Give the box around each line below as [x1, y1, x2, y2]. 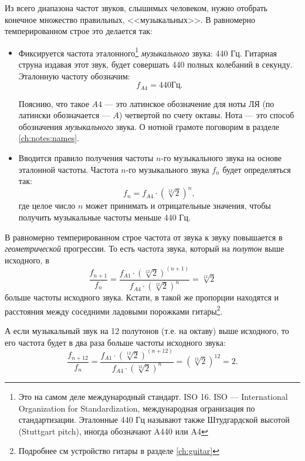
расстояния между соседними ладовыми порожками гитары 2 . [5, 303, 223, 317]
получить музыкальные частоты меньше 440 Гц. [18, 211, 191, 223]
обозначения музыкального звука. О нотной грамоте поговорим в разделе [18, 120, 279, 132]
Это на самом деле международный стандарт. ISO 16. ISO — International [18, 390, 288, 402]
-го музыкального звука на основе [161, 152, 282, 164]
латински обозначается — [18, 109, 110, 121]
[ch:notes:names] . [18, 132, 80, 144]
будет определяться [222, 163, 291, 175]
